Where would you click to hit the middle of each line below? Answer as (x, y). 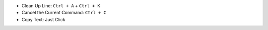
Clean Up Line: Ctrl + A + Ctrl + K (61, 6)
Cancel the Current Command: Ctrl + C (64, 13)
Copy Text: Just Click (43, 19)
